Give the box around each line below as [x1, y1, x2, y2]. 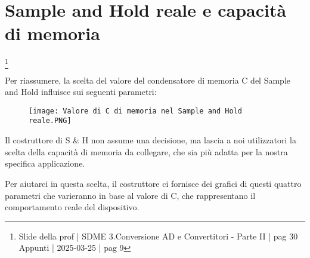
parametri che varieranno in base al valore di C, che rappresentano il [5, 189, 256, 201]
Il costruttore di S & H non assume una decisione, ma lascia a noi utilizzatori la [5, 134, 296, 146]
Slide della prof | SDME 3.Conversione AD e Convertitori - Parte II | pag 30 [18, 229, 298, 242]
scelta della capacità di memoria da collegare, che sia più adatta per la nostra [5, 145, 288, 158]
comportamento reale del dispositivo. [5, 201, 139, 213]
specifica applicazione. [5, 157, 85, 170]
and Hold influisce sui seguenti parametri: [5, 85, 157, 98]
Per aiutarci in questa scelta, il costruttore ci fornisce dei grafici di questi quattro [5, 177, 302, 189]
